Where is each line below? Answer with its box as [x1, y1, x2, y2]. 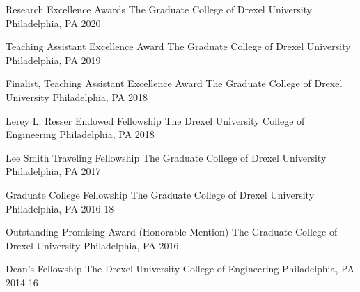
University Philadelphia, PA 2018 [6, 89, 148, 104]
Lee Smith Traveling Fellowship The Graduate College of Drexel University [6, 150, 327, 164]
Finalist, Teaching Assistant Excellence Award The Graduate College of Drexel [6, 76, 343, 91]
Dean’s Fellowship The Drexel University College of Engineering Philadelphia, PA [6, 261, 354, 276]
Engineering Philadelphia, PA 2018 [6, 127, 155, 141]
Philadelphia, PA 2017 [6, 164, 101, 178]
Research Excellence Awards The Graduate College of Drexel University [6, 2, 313, 16]
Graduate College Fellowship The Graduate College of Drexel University [6, 187, 315, 201]
